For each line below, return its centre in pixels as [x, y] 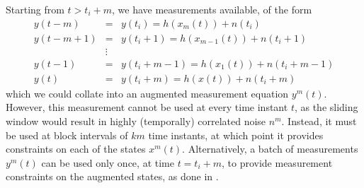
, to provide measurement [277, 162]
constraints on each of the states [76, 149]
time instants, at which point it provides [236, 135]
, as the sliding [326, 107]
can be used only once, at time [108, 162]
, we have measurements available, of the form [212, 9]
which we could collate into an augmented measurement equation [147, 93]
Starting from [35, 9]
